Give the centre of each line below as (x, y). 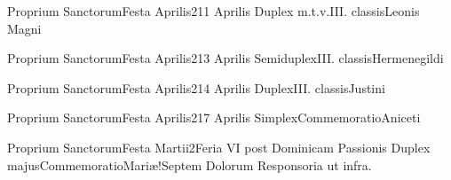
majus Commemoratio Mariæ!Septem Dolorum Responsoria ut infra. (190, 164)
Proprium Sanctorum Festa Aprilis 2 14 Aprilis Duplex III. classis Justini (196, 87)
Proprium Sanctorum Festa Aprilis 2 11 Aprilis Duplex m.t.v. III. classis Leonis (214, 11)
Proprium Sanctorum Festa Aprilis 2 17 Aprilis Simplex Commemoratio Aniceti (214, 117)
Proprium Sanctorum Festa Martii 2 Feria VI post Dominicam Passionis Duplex (219, 147)
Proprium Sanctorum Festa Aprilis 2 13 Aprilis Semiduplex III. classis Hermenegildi (225, 58)
